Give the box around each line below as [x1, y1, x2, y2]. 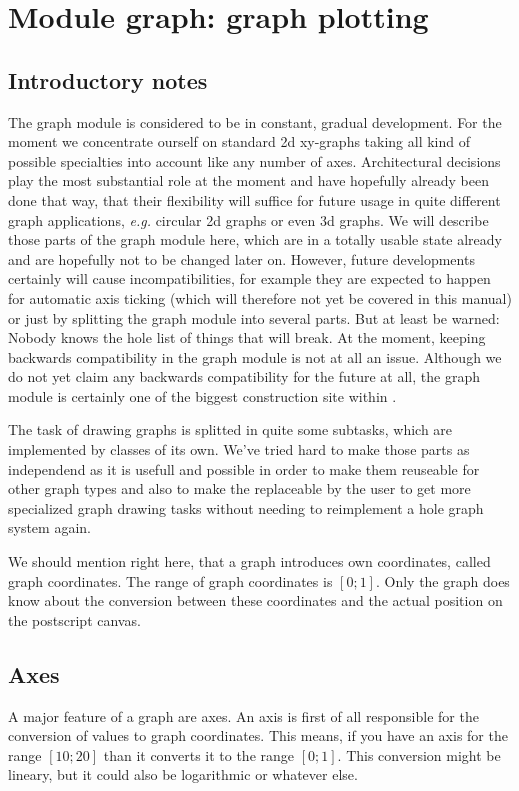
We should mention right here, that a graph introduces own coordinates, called [8, 551, 491, 572]
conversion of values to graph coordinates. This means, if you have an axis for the [8, 725, 508, 746]
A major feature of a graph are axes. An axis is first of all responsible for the [8, 705, 479, 726]
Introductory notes [8, 64, 208, 95]
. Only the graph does [375, 570, 510, 591]
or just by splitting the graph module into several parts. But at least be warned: [8, 307, 500, 328]
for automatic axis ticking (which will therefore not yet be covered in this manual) [8, 287, 512, 308]
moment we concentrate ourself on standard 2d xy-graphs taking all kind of [8, 131, 471, 152]
